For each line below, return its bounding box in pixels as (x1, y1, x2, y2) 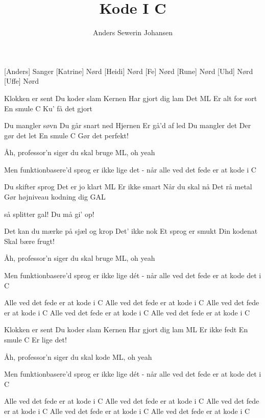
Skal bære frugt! (4, 235, 55, 246)
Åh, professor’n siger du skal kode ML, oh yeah (4, 351, 152, 362)
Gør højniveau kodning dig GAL (4, 191, 106, 202)
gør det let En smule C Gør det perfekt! (4, 130, 129, 140)
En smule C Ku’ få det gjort (4, 103, 92, 113)
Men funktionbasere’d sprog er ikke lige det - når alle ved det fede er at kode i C (4, 164, 256, 175)
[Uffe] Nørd (4, 76, 39, 86)
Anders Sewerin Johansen (93, 27, 173, 38)
